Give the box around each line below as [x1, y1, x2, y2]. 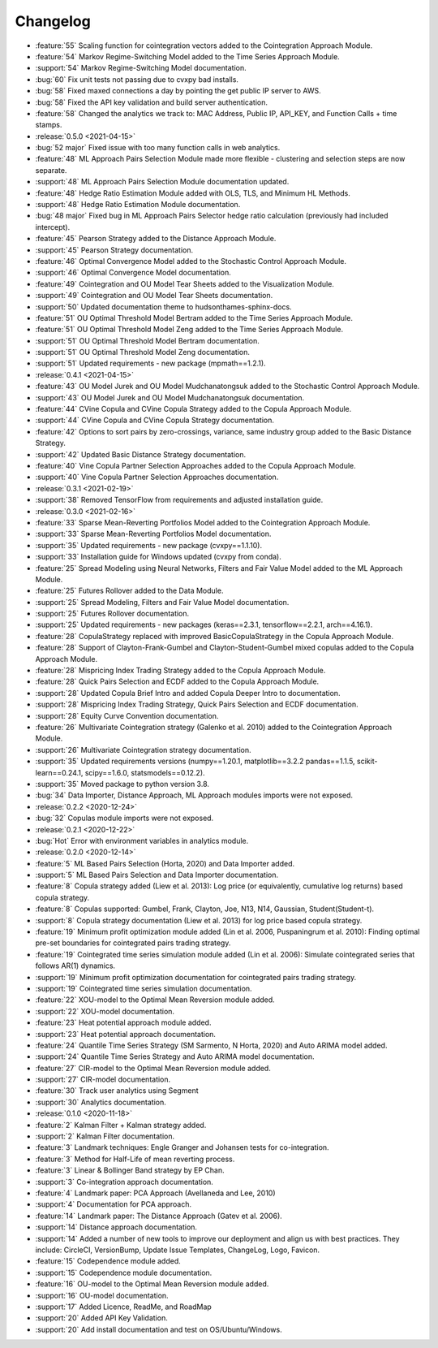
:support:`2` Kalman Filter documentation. [35, 1131, 175, 1141]
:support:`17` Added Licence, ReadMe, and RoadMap [35, 1302, 213, 1311]
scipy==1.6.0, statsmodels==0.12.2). [84, 767, 206, 777]
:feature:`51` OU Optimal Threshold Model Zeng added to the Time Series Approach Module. [35, 325, 344, 335]
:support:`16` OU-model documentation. [35, 1290, 170, 1300]
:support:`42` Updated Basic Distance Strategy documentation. [35, 449, 247, 459]
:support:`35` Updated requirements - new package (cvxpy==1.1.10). [35, 540, 263, 550]
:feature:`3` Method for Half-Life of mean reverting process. [35, 1154, 235, 1164]
